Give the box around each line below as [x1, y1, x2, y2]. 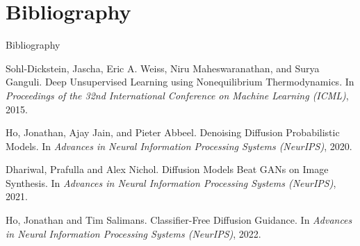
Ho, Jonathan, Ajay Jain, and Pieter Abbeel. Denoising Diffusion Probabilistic [6, 125, 340, 140]
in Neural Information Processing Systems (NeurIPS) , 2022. [6, 226, 261, 240]
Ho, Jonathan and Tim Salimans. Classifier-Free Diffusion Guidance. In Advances [6, 213, 352, 227]
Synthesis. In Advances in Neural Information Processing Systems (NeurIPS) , [6, 175, 336, 190]
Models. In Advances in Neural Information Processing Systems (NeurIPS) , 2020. [6, 138, 352, 153]
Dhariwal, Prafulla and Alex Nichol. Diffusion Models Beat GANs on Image [6, 162, 329, 177]
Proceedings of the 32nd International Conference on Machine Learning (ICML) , [6, 88, 349, 102]
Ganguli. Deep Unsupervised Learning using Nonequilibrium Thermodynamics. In [6, 74, 354, 89]
